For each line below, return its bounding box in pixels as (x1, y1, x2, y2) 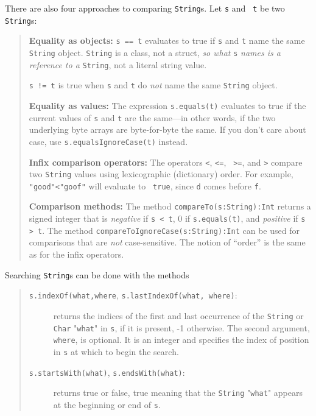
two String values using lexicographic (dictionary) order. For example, (29, 167, 293, 180)
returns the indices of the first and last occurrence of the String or (53, 309, 304, 322)
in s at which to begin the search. (53, 345, 179, 358)
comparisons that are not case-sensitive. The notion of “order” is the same (29, 236, 306, 249)
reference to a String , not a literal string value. (29, 58, 207, 71)
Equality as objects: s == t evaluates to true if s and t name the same (29, 34, 305, 47)
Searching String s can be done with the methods (5, 268, 189, 281)
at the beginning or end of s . (53, 398, 161, 411)
